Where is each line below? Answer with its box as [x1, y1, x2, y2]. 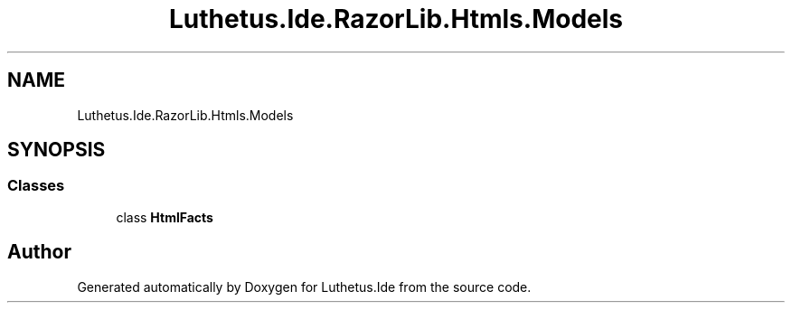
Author [7, 240, 71, 264]
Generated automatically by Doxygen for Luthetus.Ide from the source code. [77, 278, 532, 295]
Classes [7, 176, 65, 195]
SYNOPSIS [7, 138, 106, 162]
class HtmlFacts [116, 209, 213, 225]
